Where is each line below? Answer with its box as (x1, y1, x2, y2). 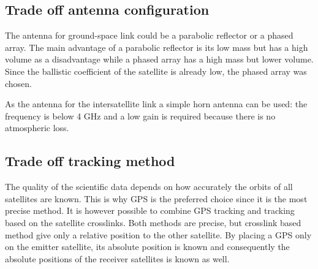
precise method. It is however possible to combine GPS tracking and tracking (5, 204, 295, 217)
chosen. (5, 77, 32, 89)
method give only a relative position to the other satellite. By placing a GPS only (5, 228, 312, 241)
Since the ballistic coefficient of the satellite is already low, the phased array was (5, 64, 307, 77)
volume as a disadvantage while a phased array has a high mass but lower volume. (5, 53, 314, 66)
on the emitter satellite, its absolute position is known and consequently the (5, 240, 290, 253)
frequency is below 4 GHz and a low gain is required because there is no (5, 109, 276, 122)
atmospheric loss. (5, 121, 69, 134)
